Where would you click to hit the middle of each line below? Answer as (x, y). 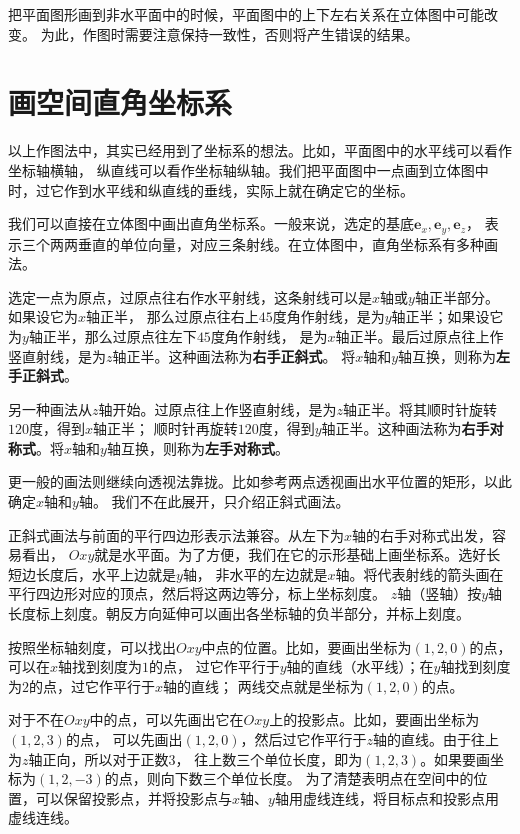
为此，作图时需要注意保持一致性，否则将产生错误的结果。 (229, 33)
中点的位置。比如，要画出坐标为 (306, 646)
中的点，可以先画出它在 (166, 719)
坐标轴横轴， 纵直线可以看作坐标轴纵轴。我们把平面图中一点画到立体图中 (248, 169)
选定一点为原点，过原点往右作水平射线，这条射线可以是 (190, 296)
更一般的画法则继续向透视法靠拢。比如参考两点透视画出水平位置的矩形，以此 (260, 481)
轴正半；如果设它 (447, 316)
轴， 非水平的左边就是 (255, 573)
